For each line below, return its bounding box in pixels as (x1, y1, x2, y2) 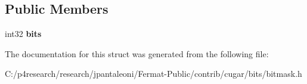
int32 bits (5, 27, 42, 40)
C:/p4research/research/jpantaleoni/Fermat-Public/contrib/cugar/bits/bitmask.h (5, 67, 302, 80)
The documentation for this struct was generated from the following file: (5, 47, 269, 60)
